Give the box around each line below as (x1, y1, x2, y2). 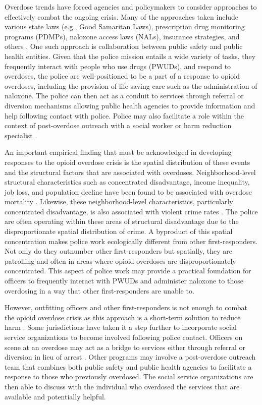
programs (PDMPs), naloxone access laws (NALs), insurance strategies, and (5, 31, 240, 41)
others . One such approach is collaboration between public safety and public (5, 41, 243, 51)
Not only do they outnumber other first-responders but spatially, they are (5, 246, 232, 256)
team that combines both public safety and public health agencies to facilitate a (5, 361, 252, 372)
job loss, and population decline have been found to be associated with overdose (5, 186, 252, 197)
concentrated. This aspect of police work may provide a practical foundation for (5, 265, 251, 276)
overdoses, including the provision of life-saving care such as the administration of (5, 80, 257, 91)
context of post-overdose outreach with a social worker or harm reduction (5, 120, 232, 131)
